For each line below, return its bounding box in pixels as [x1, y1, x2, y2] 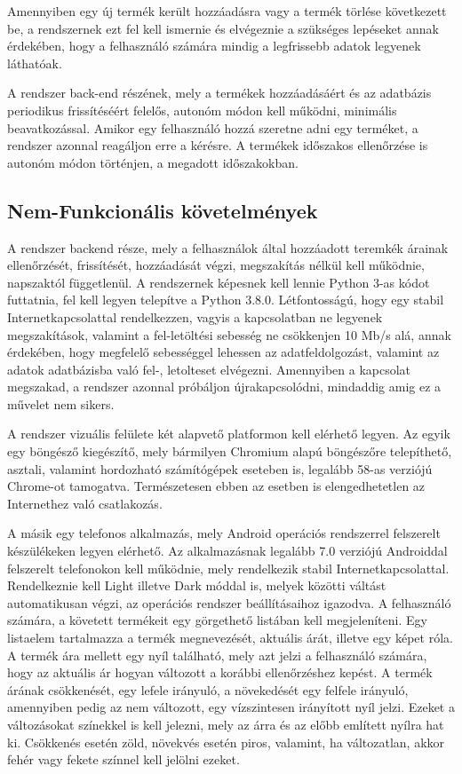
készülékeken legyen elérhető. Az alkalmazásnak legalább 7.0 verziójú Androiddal [7, 541, 448, 560]
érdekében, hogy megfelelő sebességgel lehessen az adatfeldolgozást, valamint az [7, 343, 440, 361]
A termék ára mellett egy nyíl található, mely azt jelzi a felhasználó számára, [7, 645, 427, 664]
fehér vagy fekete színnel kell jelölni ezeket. [7, 750, 240, 769]
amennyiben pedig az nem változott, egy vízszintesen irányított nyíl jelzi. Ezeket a [7, 698, 455, 716]
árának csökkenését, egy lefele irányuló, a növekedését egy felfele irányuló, [7, 680, 409, 699]
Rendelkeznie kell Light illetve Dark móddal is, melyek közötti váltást [7, 576, 386, 595]
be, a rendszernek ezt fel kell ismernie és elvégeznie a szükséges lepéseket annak [7, 19, 439, 37]
